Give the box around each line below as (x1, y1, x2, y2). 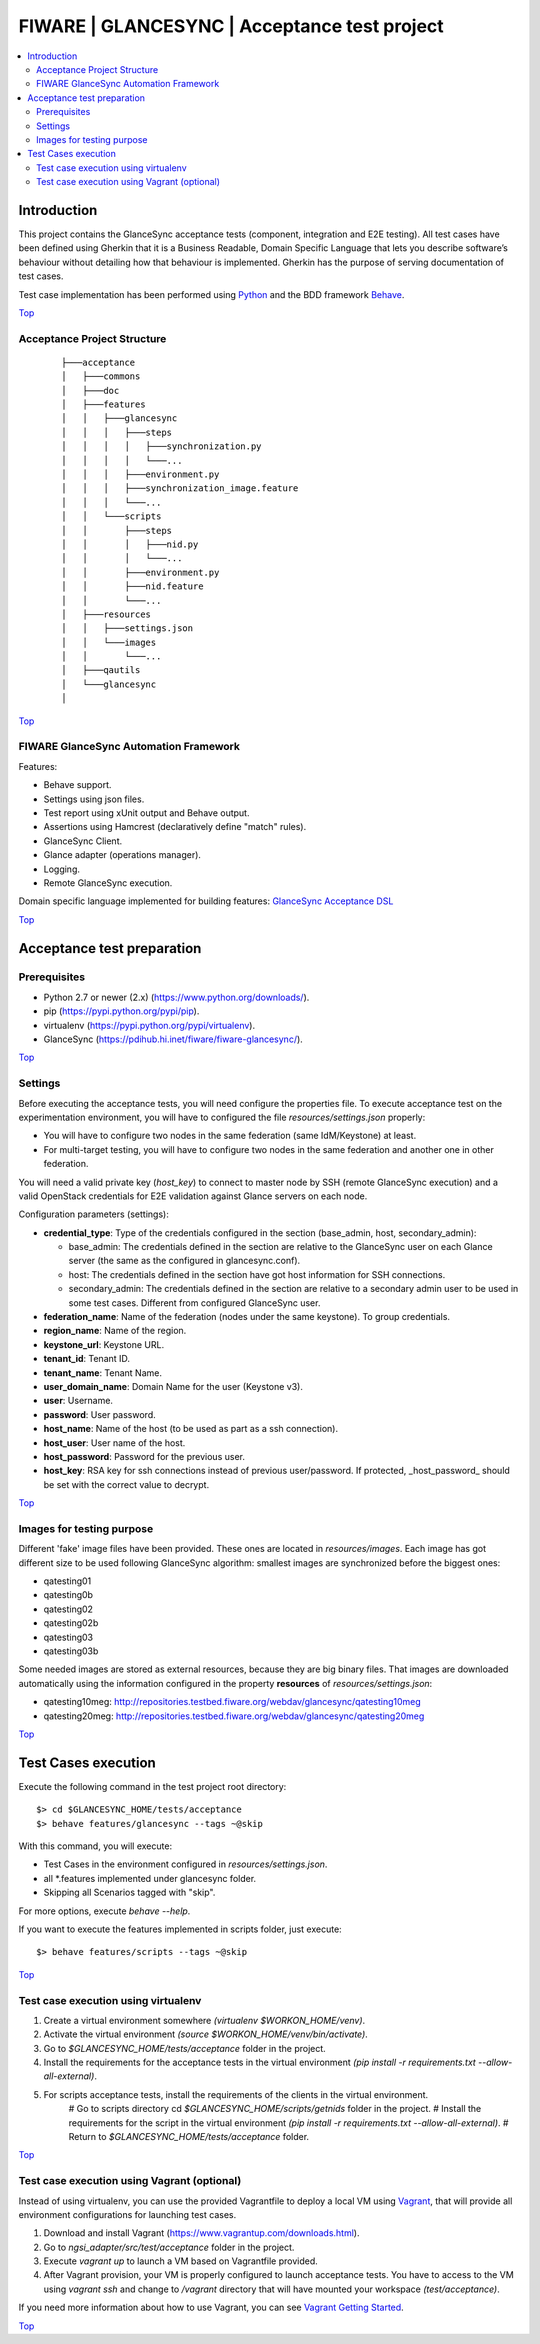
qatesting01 (43, 1575, 92, 1587)
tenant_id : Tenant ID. (43, 1353, 130, 1365)
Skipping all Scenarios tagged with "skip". (43, 1886, 216, 1899)
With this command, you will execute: (18, 1840, 173, 1852)
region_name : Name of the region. (43, 1325, 187, 1337)
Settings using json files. (43, 793, 145, 805)
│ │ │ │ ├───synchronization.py (61, 441, 262, 452)
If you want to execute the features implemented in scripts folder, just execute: (18, 1923, 342, 1935)
